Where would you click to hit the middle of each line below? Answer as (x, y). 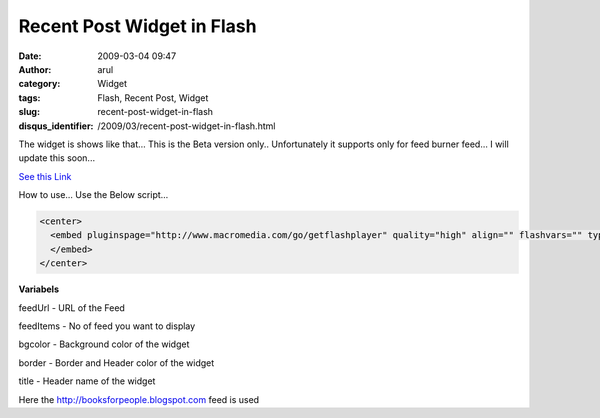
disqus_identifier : (56, 126)
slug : (29, 112)
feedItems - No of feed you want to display (107, 326)
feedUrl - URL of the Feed (71, 307)
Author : (35, 69)
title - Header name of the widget (87, 381)
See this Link (45, 176)
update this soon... (56, 158)
